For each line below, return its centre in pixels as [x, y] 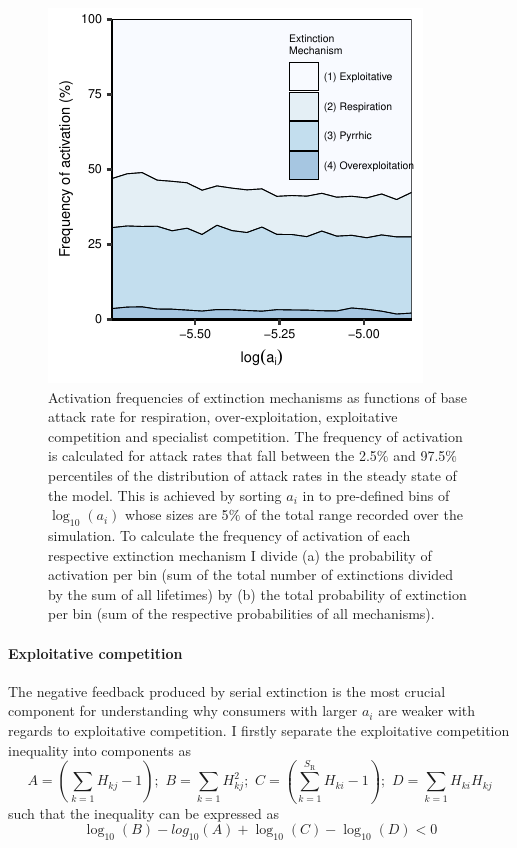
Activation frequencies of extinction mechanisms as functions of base [257, 396]
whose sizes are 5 [176, 514]
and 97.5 [419, 455]
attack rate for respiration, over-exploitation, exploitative [223, 416]
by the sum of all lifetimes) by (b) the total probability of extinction [257, 593]
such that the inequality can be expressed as [143, 812]
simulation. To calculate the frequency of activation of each [229, 534]
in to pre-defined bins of [376, 494]
